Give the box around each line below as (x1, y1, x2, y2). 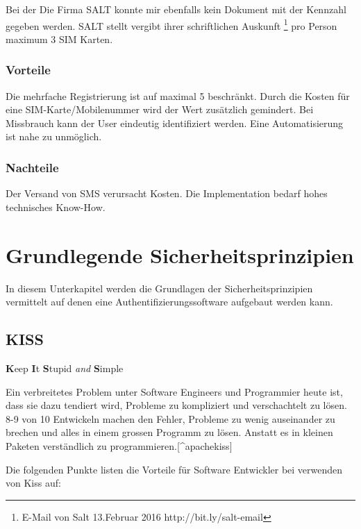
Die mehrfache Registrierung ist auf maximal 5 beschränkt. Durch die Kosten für (6, 88, 350, 103)
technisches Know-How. (6, 199, 106, 214)
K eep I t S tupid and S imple (6, 360, 124, 375)
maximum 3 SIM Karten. (6, 31, 113, 46)
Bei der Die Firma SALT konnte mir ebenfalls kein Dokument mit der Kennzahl (6, 2, 346, 16)
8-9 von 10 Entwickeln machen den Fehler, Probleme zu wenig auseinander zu (6, 411, 335, 426)
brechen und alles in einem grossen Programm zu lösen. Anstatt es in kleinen (6, 425, 333, 439)
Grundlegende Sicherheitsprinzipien (6, 240, 354, 269)
